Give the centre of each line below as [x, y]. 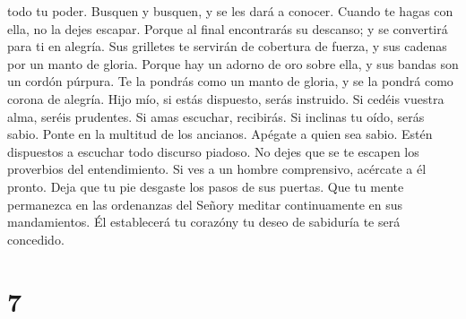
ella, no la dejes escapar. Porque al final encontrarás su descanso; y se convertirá [228, 28]
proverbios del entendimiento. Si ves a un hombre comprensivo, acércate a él [217, 169]
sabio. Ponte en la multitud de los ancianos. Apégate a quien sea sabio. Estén [220, 134]
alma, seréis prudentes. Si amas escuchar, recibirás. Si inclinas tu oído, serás [216, 116]
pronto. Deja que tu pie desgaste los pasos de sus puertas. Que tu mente [206, 186]
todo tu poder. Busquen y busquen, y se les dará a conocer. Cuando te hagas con [230, 11]
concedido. [36, 239]
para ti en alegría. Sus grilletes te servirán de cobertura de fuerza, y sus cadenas [227, 46]
